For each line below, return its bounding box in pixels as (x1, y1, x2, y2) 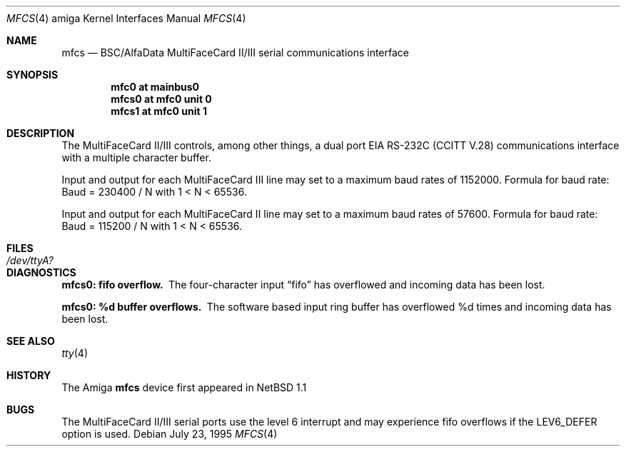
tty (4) (61, 347, 88, 359)
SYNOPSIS (6, 69, 59, 81)
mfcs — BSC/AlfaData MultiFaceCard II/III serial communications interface (61, 46, 409, 59)
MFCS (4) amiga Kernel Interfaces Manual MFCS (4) (6, 12, 246, 24)
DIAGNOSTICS (6, 266, 76, 278)
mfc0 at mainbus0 (111, 81, 200, 93)
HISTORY (6, 369, 51, 381)
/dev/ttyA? (6, 254, 54, 266)
